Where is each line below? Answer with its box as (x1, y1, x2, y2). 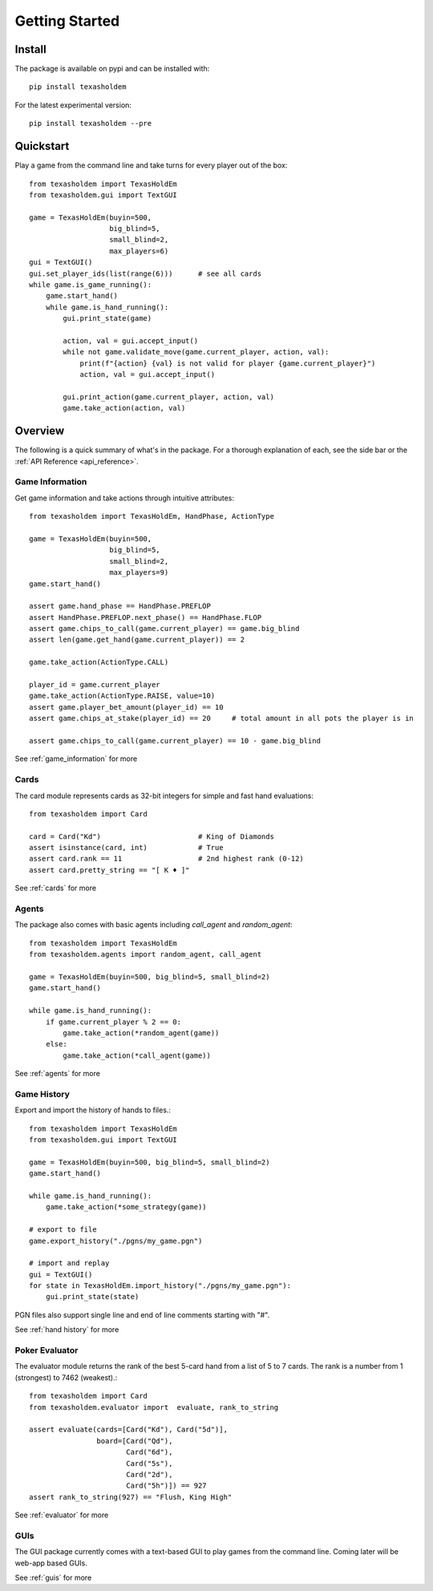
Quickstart (14, 140, 70, 153)
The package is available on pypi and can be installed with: (14, 64, 210, 74)
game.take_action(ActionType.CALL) (29, 658, 169, 667)
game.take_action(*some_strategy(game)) (45, 1203, 208, 1212)
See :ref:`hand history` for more (14, 1325, 119, 1334)
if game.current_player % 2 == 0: (45, 1017, 182, 1026)
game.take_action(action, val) (63, 403, 186, 413)
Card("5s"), (125, 1459, 173, 1468)
